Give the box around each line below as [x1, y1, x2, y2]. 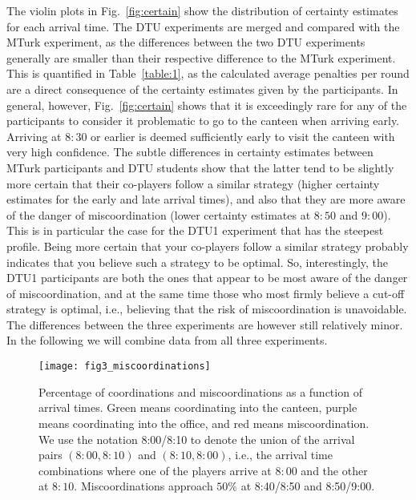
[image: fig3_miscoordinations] [38, 361, 211, 373]
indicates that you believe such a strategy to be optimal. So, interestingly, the [6, 253, 388, 270]
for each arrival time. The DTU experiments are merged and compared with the [6, 18, 400, 34]
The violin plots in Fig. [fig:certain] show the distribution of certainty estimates [6, 2, 398, 18]
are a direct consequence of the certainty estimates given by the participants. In [6, 80, 398, 97]
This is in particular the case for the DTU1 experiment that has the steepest [6, 222, 384, 239]
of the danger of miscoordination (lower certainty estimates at [6, 206, 311, 223]
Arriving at [6, 127, 62, 144]
